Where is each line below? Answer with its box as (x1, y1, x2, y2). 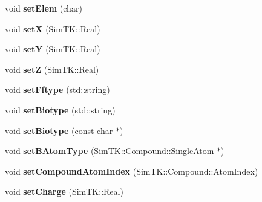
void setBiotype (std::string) (5, 103, 116, 116)
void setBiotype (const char (5, 124, 113, 136)
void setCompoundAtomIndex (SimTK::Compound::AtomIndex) (5, 164, 258, 177)
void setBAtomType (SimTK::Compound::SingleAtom (5, 144, 214, 157)
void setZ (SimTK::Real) (5, 62, 99, 75)
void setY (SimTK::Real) (5, 42, 100, 55)
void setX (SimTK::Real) (5, 22, 100, 35)
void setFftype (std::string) (5, 83, 110, 96)
